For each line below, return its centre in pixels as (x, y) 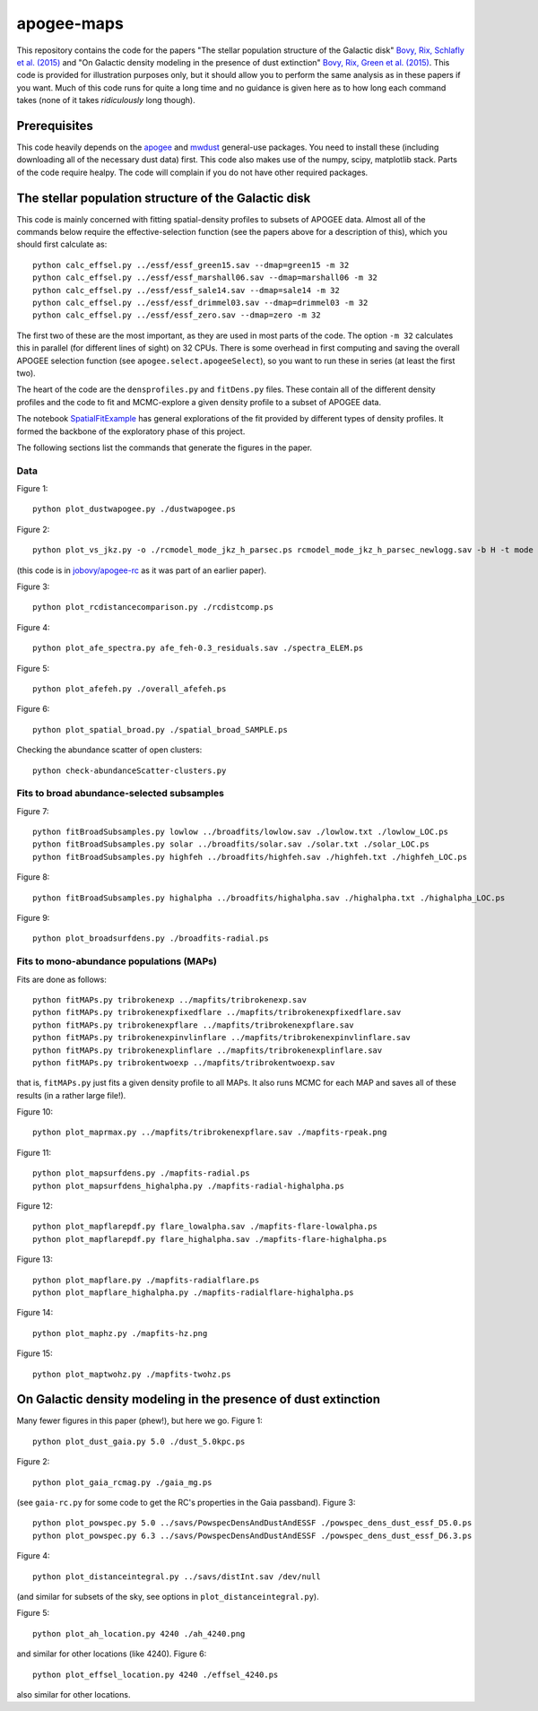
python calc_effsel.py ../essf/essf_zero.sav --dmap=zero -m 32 (177, 315)
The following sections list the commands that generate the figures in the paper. (165, 447)
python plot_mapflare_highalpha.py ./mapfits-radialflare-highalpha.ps (193, 1293)
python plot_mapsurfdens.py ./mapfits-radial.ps (141, 1173)
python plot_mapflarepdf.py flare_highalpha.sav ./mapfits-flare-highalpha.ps (210, 1239)
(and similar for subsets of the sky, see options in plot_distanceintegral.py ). (168, 1596)
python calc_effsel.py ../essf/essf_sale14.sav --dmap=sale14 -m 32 (186, 290)
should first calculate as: (62, 244)
